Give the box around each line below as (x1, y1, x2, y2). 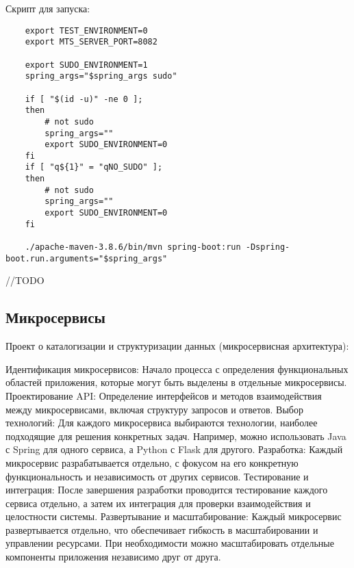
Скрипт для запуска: (5, 1, 90, 15)
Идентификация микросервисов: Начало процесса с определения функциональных (5, 361, 349, 376)
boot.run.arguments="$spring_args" (5, 253, 168, 263)
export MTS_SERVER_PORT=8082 (25, 37, 157, 47)
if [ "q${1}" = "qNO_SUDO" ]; (25, 162, 163, 172)
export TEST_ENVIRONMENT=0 (25, 25, 148, 36)
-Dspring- (245, 242, 290, 253)
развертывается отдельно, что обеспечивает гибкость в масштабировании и (5, 522, 318, 537)
